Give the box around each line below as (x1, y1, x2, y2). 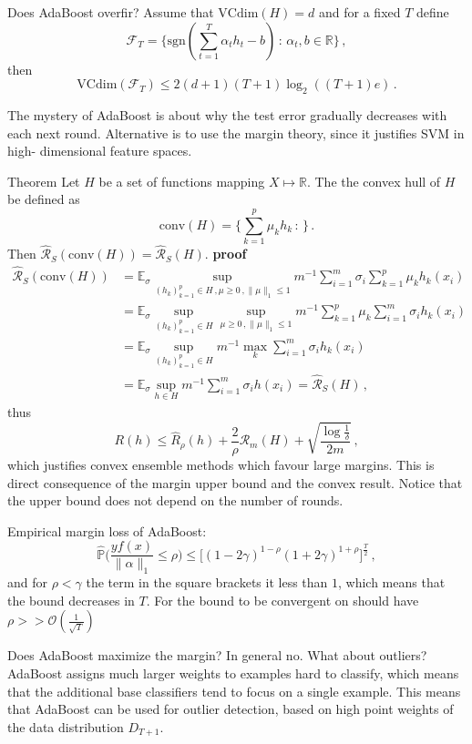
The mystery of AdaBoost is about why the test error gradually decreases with (7, 105, 447, 124)
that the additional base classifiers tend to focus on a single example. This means (7, 681, 461, 700)
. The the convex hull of (306, 171, 441, 190)
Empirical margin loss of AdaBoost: (7, 521, 207, 540)
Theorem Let (7, 171, 80, 190)
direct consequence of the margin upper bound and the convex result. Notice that (7, 473, 463, 492)
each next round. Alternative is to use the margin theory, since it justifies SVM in (7, 123, 465, 142)
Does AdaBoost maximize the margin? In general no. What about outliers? (7, 646, 427, 665)
